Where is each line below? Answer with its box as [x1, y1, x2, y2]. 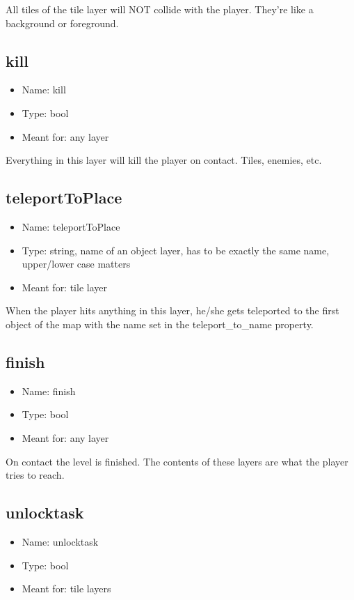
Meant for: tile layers [22, 581, 111, 596]
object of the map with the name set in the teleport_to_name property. [6, 316, 314, 331]
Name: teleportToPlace [22, 219, 120, 233]
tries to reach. [6, 468, 65, 482]
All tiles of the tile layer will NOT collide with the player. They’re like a [6, 2, 314, 16]
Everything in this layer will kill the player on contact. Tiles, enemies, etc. [6, 153, 322, 167]
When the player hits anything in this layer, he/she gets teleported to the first [6, 303, 339, 318]
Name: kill [22, 82, 66, 97]
